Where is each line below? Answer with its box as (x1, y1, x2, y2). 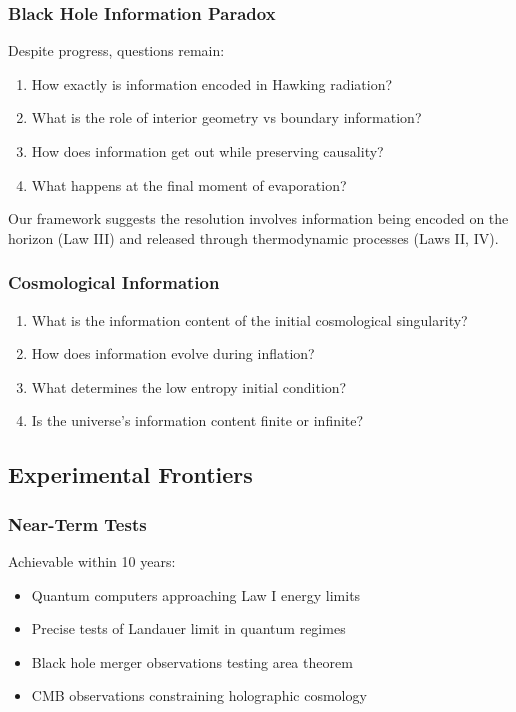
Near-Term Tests (8, 511, 147, 536)
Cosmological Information (8, 270, 220, 295)
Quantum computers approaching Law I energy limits (31, 584, 361, 605)
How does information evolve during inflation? (31, 343, 315, 364)
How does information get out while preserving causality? (31, 141, 384, 161)
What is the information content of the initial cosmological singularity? (31, 309, 468, 330)
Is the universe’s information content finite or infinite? (31, 410, 364, 431)
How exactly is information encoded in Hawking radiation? (31, 73, 393, 94)
